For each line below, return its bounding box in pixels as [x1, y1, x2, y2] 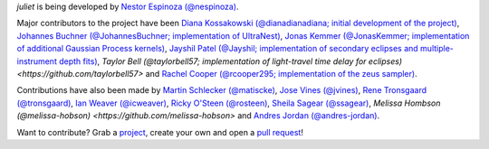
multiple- [419, 43, 455, 54]
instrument [16, 55, 58, 67]
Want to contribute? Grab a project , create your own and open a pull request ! [16, 126, 303, 137]
